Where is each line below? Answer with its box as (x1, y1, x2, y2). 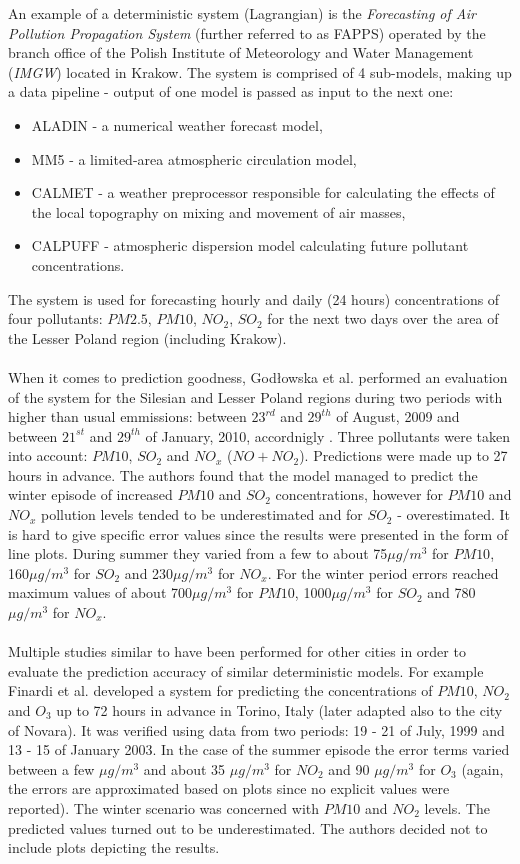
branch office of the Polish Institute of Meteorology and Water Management (8, 42, 474, 63)
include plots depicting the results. (8, 837, 220, 858)
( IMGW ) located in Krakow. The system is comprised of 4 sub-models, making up (8, 61, 512, 82)
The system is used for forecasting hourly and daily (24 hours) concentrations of (8, 288, 500, 309)
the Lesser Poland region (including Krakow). (8, 327, 287, 348)
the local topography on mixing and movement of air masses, (31, 201, 406, 222)
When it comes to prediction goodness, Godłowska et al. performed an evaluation (8, 366, 508, 387)
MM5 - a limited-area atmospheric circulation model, (31, 148, 357, 169)
